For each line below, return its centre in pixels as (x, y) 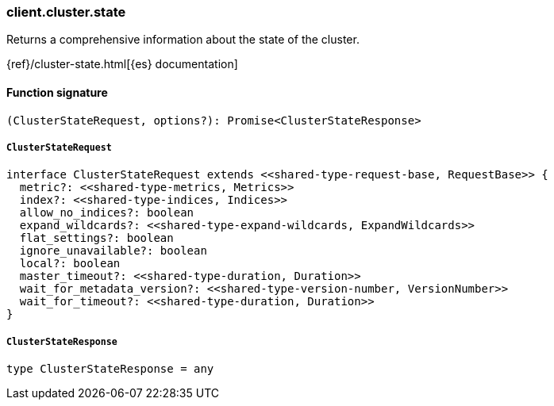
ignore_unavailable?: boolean (113, 251)
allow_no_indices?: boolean (107, 213)
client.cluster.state (66, 12)
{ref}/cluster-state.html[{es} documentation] (122, 64)
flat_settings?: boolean (96, 238)
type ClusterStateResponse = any (110, 369)
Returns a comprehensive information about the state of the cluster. (183, 40)
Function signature (57, 92)
